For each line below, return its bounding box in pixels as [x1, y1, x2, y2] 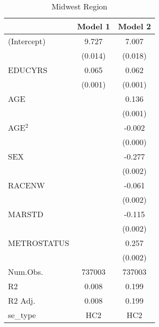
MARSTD [8, 208, 44, 220]
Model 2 [118, 20, 151, 32]
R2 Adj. [8, 295, 35, 306]
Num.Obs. [8, 266, 43, 277]
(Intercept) [8, 35, 46, 47]
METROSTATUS [8, 237, 70, 248]
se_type [8, 309, 36, 321]
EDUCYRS [8, 64, 48, 76]
